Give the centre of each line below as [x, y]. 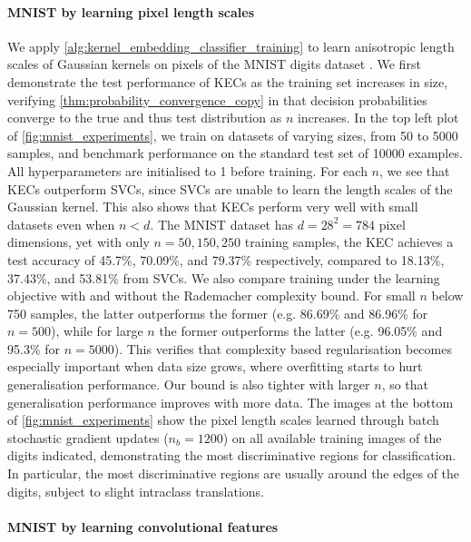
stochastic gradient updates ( [88, 437]
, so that [405, 384]
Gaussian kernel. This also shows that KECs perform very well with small [213, 207]
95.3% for [34, 348]
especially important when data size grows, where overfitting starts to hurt [215, 366]
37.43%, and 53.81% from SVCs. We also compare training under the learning [224, 277]
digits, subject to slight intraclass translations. [136, 491]
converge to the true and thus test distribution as [145, 118]
